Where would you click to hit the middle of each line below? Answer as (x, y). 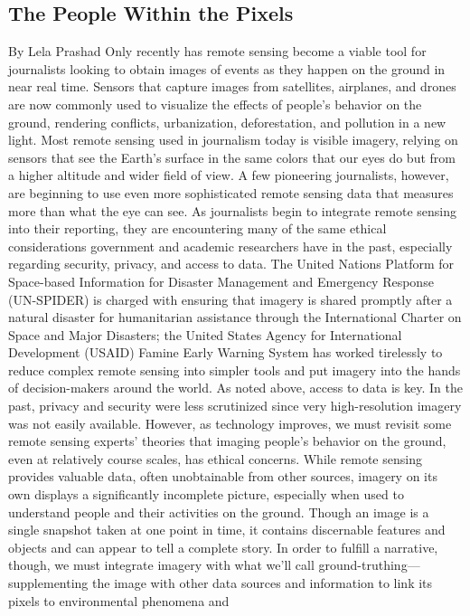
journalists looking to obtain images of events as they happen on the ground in (227, 68)
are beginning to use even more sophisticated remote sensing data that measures (231, 192)
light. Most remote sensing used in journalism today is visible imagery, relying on (233, 140)
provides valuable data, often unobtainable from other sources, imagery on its (223, 476)
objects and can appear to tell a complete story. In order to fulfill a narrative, (223, 547)
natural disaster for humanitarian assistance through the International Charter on (235, 317)
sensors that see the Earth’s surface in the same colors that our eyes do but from (232, 157)
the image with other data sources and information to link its (263, 583)
